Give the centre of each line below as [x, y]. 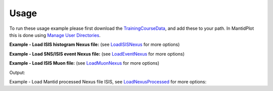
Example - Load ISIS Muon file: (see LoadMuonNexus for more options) [84, 63]
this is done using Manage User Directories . [55, 35]
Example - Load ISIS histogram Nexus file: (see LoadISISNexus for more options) [95, 44]
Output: [17, 72]
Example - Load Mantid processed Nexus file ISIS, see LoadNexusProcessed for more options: [108, 81]
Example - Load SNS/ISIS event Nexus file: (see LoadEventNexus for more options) [97, 54]
